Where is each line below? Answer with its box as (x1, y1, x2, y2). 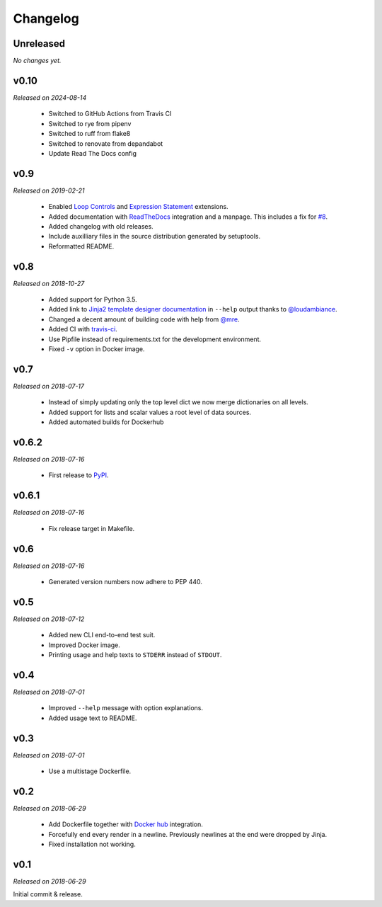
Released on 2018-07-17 (13, 382, 85, 390)
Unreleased (13, 38, 66, 50)
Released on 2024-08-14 (13, 93, 87, 102)
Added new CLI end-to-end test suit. (48, 631, 156, 639)
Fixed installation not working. (48, 840, 136, 849)
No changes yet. (13, 57, 62, 65)
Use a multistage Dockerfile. (48, 767, 132, 775)
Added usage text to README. (48, 714, 137, 722)
